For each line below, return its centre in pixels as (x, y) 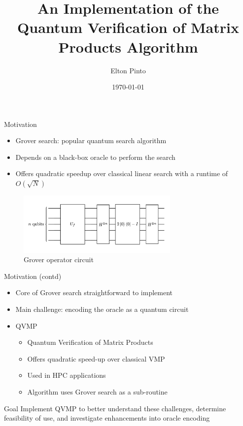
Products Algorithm (128, 46)
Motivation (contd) (33, 276)
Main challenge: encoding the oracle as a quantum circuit (102, 309)
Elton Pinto (128, 70)
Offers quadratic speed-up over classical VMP (96, 358)
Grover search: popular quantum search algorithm (91, 140)
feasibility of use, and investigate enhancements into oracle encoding (107, 418)
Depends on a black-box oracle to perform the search (95, 157)
